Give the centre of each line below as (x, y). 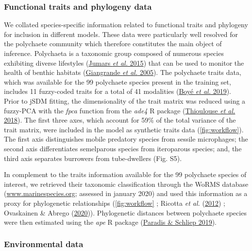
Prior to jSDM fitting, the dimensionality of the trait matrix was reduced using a (125, 100)
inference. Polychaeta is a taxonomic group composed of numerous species (114, 53)
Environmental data (44, 243)
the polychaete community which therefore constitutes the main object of (113, 44)
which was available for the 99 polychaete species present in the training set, (118, 81)
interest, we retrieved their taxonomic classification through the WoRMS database (126, 184)
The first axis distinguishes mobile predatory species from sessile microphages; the (126, 139)
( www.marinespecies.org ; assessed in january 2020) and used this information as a (126, 193)
